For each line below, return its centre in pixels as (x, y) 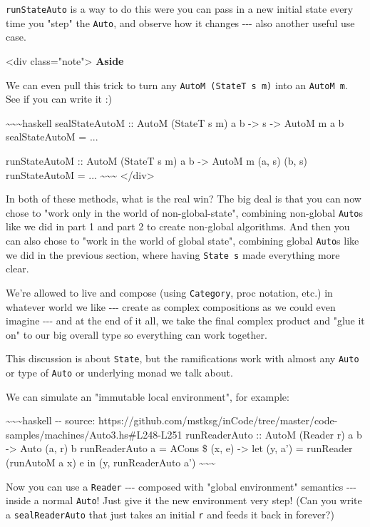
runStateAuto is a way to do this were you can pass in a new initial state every (180, 9)
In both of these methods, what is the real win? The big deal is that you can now (184, 199)
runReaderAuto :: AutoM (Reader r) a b (274, 434)
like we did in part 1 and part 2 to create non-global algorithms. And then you (178, 226)
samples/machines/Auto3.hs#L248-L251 (94, 434)
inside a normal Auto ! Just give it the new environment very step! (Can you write (184, 500)
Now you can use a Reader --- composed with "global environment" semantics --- (181, 486)
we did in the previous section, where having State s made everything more (173, 254)
